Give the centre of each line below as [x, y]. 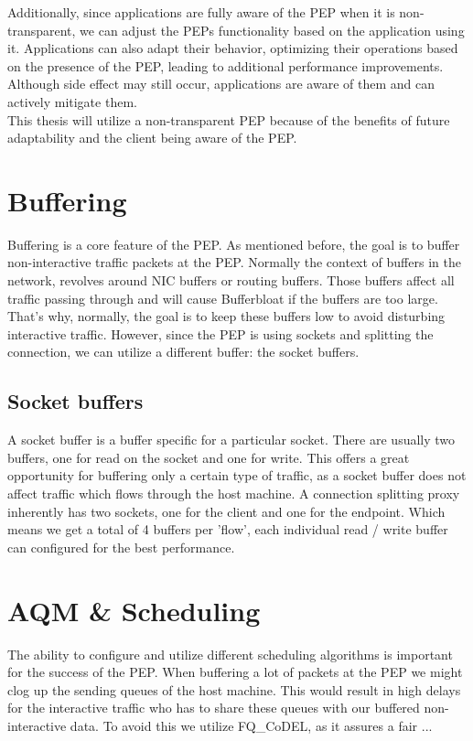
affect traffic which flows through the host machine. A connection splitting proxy [234, 494]
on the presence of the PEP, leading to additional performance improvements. [226, 65]
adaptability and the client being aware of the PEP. [152, 138]
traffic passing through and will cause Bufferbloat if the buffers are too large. [223, 298]
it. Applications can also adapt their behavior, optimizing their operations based [233, 48]
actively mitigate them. [72, 101]
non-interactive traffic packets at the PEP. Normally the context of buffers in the [234, 262]
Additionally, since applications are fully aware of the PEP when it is [201, 12]
